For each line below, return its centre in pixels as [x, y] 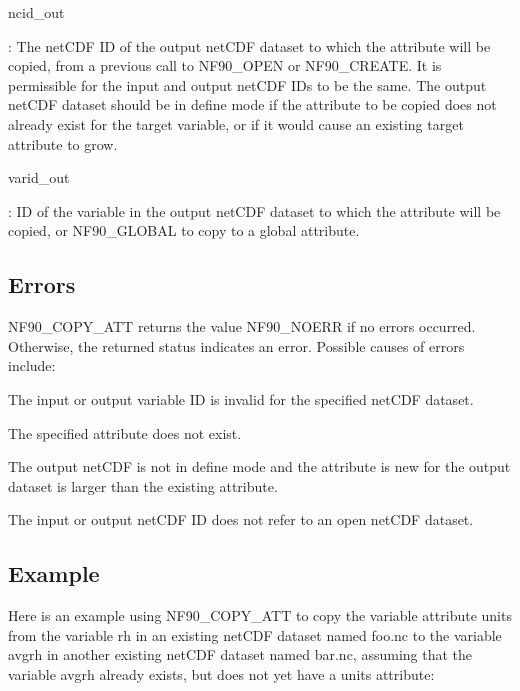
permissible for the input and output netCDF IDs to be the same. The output [247, 84]
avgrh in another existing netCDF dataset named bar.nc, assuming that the [240, 654]
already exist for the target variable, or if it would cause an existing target [236, 123]
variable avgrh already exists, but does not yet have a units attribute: [221, 673]
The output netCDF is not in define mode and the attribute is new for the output [259, 466]
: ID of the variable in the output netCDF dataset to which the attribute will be [254, 210]
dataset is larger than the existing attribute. [143, 485]
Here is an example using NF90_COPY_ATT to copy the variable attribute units [260, 615]
